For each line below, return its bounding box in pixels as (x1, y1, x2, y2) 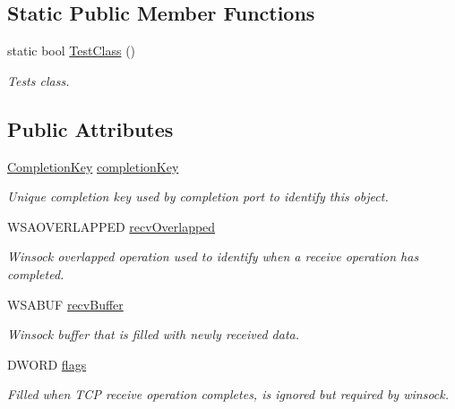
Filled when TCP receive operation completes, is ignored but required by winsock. (7, 385, 449, 404)
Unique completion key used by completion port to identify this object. (7, 187, 389, 206)
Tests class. (7, 71, 70, 89)
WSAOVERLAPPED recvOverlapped (7, 217, 216, 235)
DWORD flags (7, 354, 87, 373)
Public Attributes (7, 115, 174, 142)
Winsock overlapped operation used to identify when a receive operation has (7, 247, 419, 266)
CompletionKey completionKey (7, 157, 179, 175)
